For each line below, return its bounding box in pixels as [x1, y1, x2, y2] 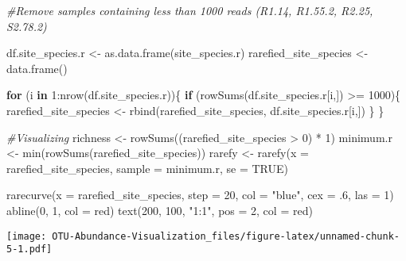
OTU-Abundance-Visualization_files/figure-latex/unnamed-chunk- [52, 230, 400, 242]
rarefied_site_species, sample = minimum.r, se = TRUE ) [6, 159, 289, 176]
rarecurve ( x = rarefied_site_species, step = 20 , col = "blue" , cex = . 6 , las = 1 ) [6, 186, 394, 203]
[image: [6, 230, 47, 242]
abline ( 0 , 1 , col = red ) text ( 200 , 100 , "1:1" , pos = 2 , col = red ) [6, 202, 313, 218]
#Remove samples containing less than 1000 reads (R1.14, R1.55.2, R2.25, [6, 2, 373, 18]
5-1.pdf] [6, 244, 53, 255]
